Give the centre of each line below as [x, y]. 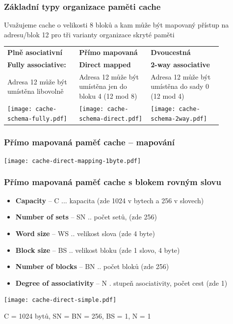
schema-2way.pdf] [179, 119]
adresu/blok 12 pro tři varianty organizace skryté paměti [89, 34]
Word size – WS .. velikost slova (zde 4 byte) [85, 233]
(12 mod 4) [168, 96]
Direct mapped [105, 64]
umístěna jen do [103, 86]
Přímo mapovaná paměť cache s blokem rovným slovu [113, 182]
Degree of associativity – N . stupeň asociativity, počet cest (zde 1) [121, 283]
